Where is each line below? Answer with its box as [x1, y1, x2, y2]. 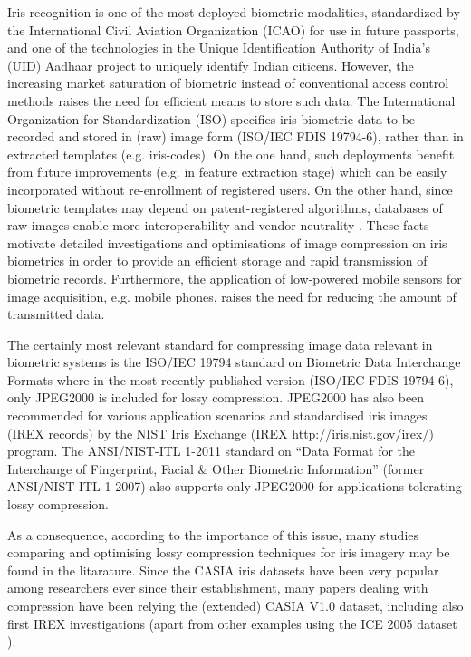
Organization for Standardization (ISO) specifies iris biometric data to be [7, 109, 416, 128]
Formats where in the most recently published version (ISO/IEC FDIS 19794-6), [7, 370, 454, 389]
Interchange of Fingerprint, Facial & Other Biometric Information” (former [7, 459, 425, 478]
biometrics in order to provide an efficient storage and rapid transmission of [7, 251, 428, 270]
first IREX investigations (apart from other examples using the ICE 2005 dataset [7, 614, 457, 633]
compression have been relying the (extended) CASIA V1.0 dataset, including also [7, 596, 464, 614]
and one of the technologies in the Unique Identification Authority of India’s [7, 38, 430, 57]
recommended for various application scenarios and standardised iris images [7, 406, 428, 425]
